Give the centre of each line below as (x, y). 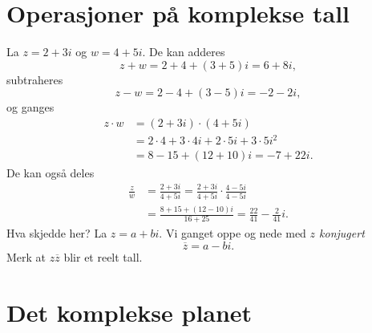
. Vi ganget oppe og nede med (232, 233)
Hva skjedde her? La (57, 233)
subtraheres (35, 79)
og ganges (30, 107)
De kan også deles (51, 172)
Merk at (26, 257)
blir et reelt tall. (103, 257)
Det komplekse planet (129, 312)
